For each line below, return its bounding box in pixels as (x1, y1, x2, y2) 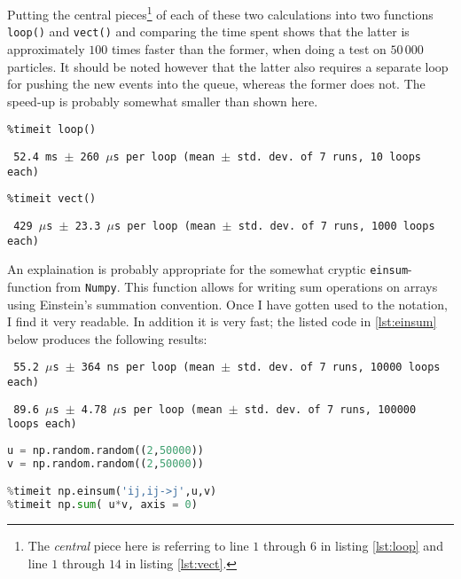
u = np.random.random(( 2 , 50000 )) (7, 443, 204, 457)
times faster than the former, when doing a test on (111, 39, 387, 58)
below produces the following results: (7, 329, 207, 348)
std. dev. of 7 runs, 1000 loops (238, 219, 435, 232)
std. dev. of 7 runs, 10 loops (237, 150, 421, 163)
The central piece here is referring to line (27, 536, 249, 555)
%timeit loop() (7, 123, 97, 137)
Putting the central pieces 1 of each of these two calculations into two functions (7, 3, 434, 23)
